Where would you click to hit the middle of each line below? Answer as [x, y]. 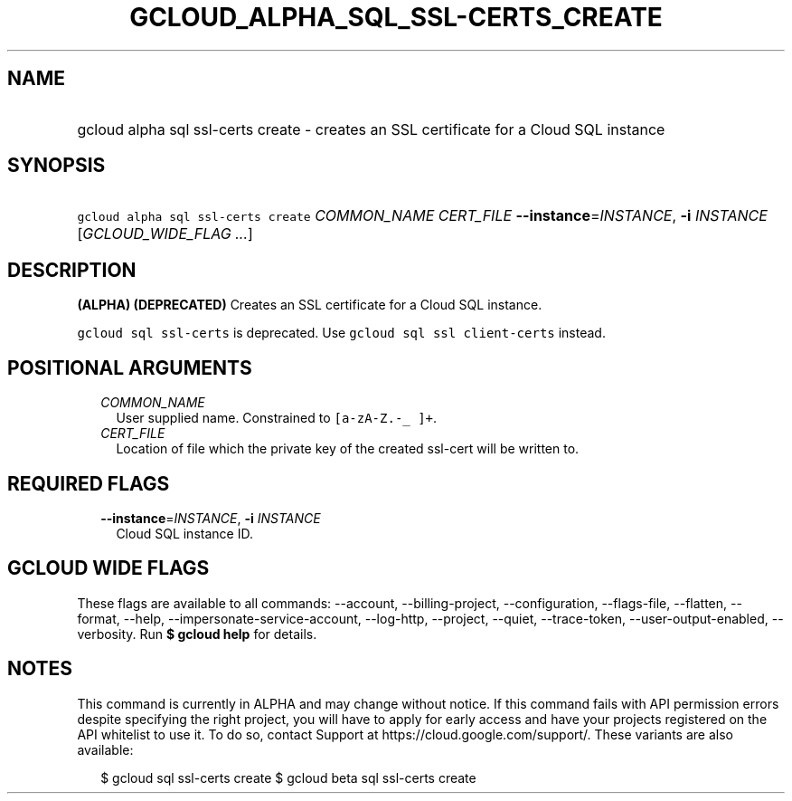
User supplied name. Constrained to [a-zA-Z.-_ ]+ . [277, 418]
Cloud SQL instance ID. [184, 533]
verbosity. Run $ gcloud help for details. [197, 634]
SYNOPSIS [57, 166]
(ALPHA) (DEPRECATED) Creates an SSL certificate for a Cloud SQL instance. [310, 305]
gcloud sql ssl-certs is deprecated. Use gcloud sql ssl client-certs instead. [341, 333]
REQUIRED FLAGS [89, 483]
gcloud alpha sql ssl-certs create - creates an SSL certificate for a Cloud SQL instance [371, 129]
